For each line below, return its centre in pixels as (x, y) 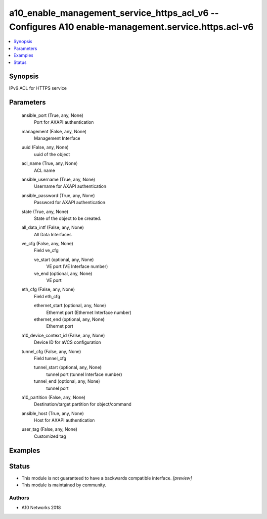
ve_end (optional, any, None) (63, 273)
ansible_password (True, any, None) (58, 195)
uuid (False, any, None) (45, 147)
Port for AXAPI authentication (64, 122)
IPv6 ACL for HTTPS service (38, 88)
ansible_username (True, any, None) (58, 179)
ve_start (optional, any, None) (64, 259)
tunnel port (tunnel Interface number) (84, 374)
